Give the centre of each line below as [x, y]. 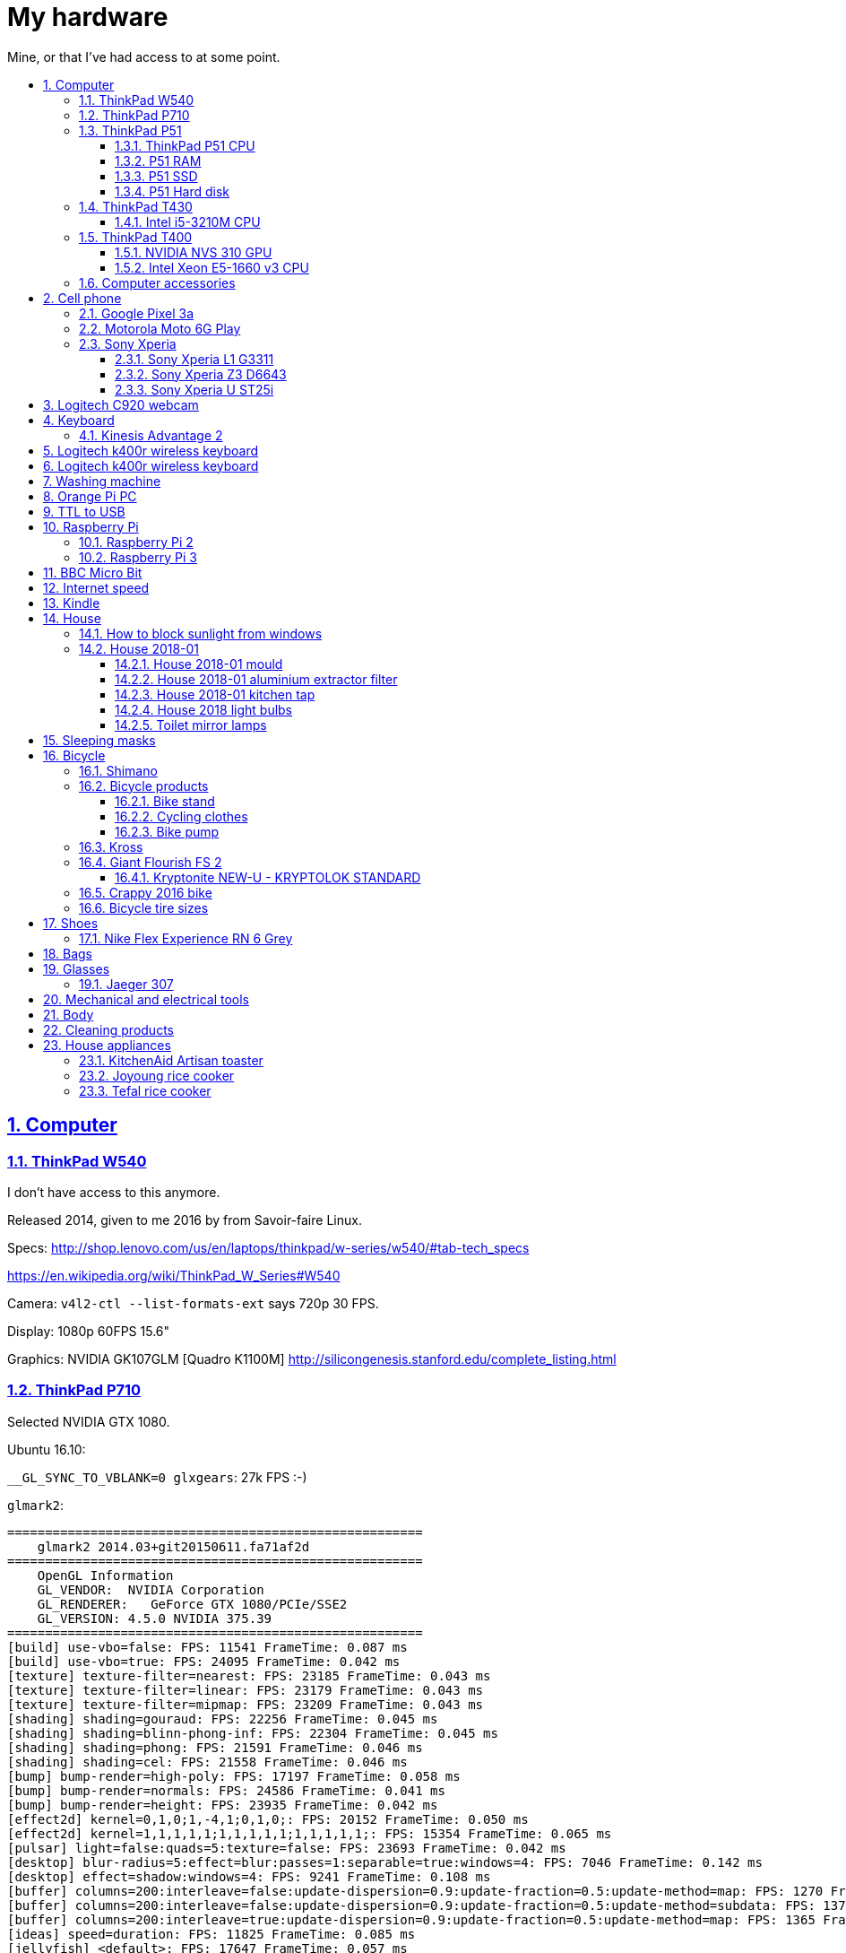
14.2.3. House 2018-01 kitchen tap [215, 694]
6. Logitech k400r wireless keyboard [151, 465]
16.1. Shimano [118, 770]
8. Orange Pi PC [90, 496]
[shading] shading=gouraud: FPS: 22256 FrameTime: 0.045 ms [223, 1719]
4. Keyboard [79, 420]
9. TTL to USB [84, 511]
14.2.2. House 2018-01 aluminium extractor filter [256, 679]
